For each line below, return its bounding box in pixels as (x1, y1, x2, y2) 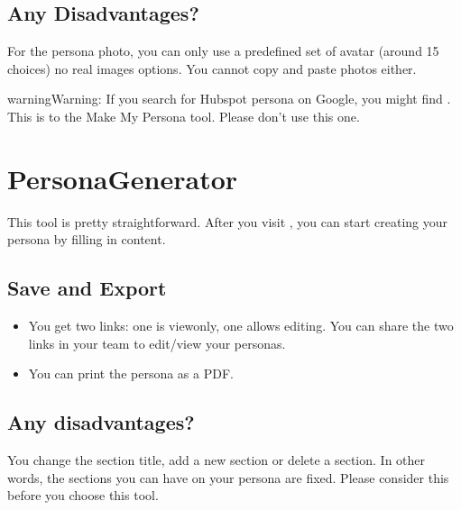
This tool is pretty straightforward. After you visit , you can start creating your (7, 212, 447, 231)
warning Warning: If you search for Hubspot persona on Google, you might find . (7, 89, 451, 108)
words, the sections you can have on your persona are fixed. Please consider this (7, 468, 449, 487)
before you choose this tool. (7, 486, 159, 505)
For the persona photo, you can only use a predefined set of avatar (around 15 (7, 41, 439, 60)
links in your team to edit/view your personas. (28, 333, 286, 352)
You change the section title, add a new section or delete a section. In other (7, 451, 426, 469)
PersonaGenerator (7, 159, 238, 196)
